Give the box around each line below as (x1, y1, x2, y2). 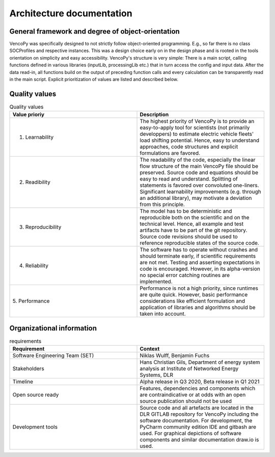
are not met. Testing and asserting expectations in (140, 259, 260, 266)
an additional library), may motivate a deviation (140, 194, 252, 201)
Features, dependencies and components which (140, 385, 256, 392)
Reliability (25, 262, 48, 269)
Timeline (12, 378, 33, 385)
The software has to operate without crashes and (140, 246, 258, 253)
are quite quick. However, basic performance (140, 291, 248, 298)
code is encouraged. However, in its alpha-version (140, 265, 261, 272)
